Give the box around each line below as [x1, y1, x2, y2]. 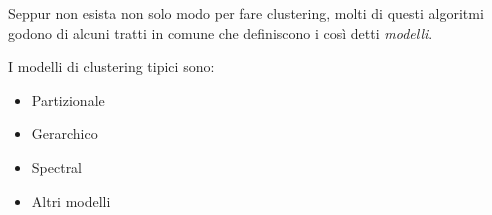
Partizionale [31, 89, 105, 110]
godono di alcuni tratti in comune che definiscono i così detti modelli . [8, 22, 433, 43]
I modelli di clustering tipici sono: [8, 56, 215, 77]
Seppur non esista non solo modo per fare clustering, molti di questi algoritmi [8, 3, 484, 23]
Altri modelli [31, 190, 111, 211]
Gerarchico [31, 123, 98, 144]
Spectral [31, 156, 83, 177]
